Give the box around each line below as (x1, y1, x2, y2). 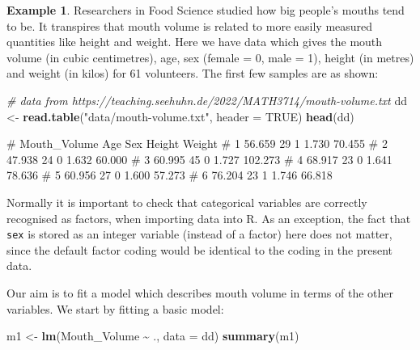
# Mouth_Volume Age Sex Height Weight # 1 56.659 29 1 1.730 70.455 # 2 (6, 135, 388, 152)
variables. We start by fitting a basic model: (6, 300, 224, 317)
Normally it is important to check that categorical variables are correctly (6, 193, 367, 210)
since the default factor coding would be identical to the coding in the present (6, 241, 393, 258)
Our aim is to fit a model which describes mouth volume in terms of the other (6, 284, 393, 301)
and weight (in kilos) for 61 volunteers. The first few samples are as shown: (6, 65, 379, 82)
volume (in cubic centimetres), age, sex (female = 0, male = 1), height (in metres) (6, 48, 414, 65)
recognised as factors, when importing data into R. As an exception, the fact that (6, 209, 411, 226)
